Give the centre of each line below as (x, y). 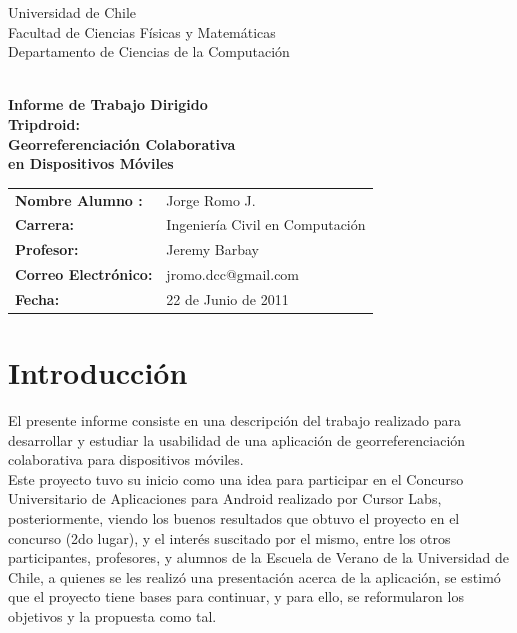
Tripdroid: (44, 123)
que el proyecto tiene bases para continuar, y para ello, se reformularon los (236, 596)
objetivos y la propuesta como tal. (112, 616)
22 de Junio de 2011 (227, 298)
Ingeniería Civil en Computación (266, 224)
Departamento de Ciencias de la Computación (149, 51)
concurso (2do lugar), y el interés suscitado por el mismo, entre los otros (229, 537)
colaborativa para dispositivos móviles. (126, 459)
